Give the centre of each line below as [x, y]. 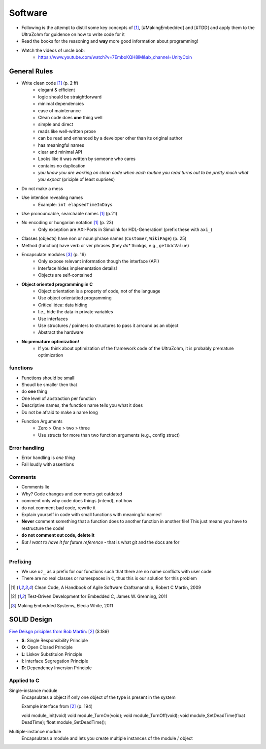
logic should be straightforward [70, 97]
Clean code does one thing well [70, 117]
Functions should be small [48, 378]
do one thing [34, 391]
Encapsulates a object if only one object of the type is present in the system [99, 697]
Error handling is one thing [48, 457]
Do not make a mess [42, 188]
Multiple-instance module [35, 731]
